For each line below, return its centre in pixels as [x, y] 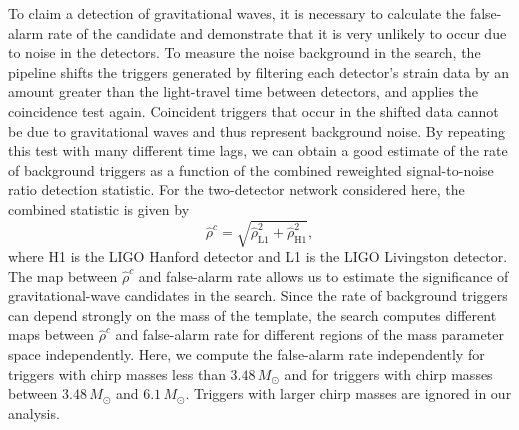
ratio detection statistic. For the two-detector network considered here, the [236, 189]
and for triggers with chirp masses [388, 373]
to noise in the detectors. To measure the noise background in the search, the [244, 52]
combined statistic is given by [99, 208]
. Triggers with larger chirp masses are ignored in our [348, 393]
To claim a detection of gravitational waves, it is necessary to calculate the [237, 13]
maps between [51, 334]
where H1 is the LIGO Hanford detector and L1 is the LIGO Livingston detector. [258, 256]
